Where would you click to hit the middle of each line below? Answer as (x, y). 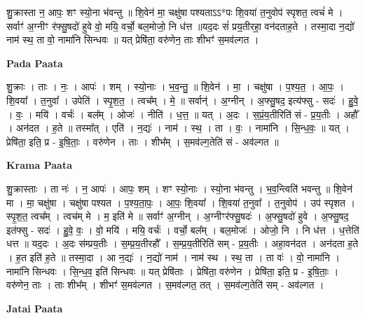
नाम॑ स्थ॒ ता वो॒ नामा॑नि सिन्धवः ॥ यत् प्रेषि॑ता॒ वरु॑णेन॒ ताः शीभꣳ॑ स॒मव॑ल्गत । (133, 40)
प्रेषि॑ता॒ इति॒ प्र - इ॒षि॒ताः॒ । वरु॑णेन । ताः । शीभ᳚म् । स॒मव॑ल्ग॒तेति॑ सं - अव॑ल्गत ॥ (143, 141)
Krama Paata (39, 165)
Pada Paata (35, 63)
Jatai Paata (35, 308)
